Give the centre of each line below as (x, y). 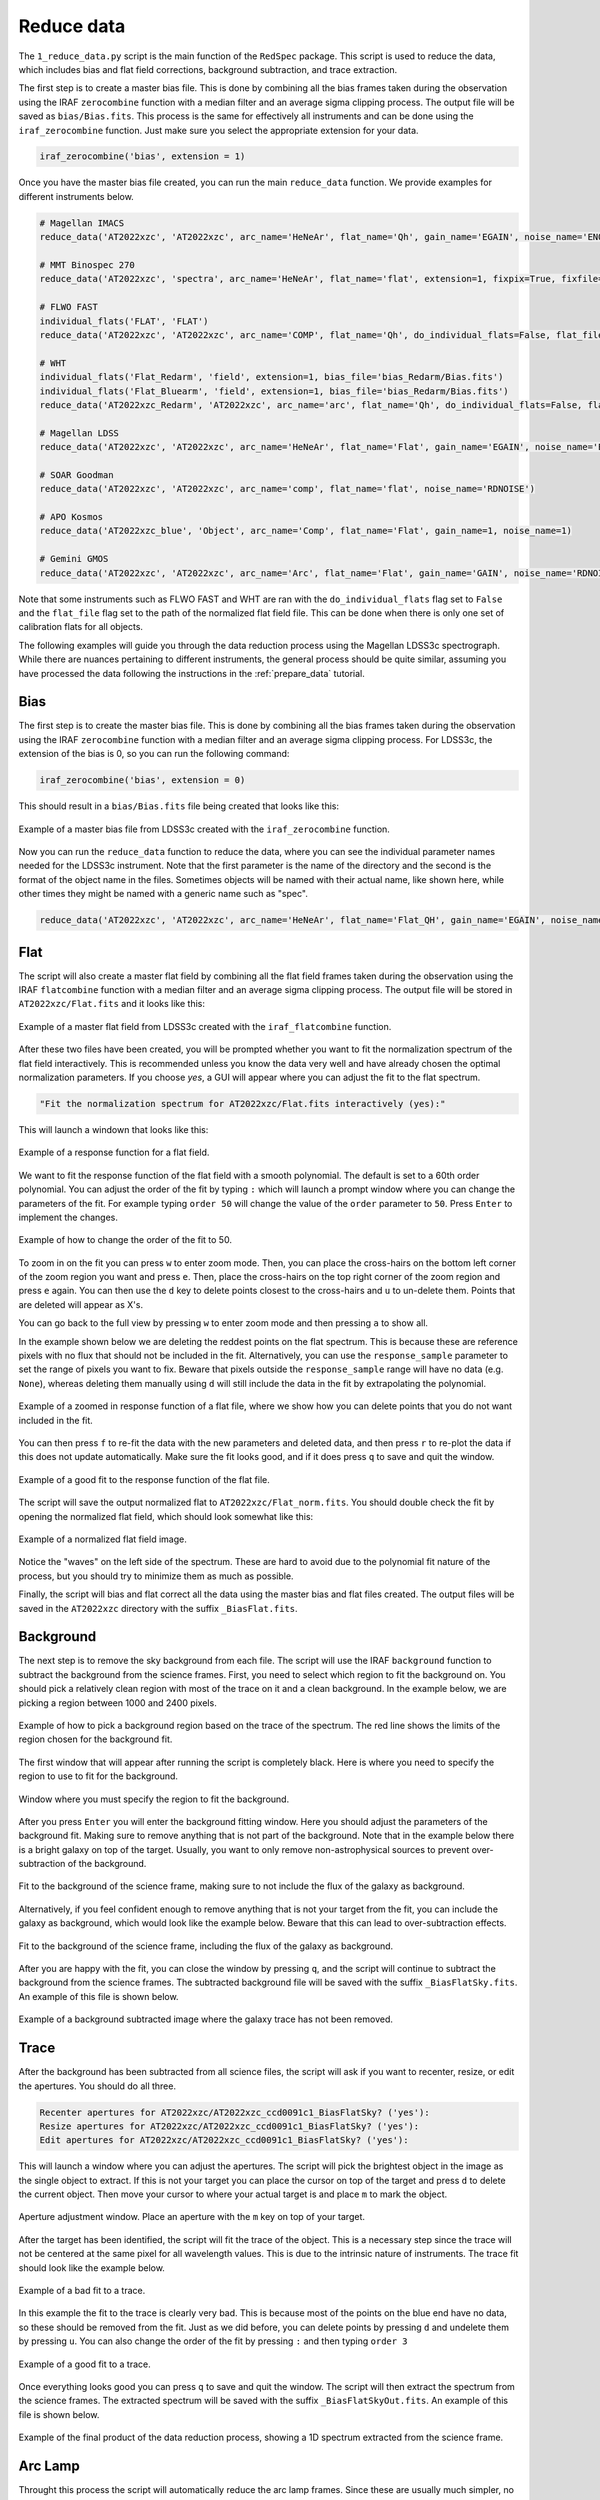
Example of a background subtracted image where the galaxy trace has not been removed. (206, 2019)
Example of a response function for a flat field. (114, 1152)
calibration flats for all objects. (81, 627)
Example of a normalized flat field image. (102, 1539)
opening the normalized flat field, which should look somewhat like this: (166, 1516)
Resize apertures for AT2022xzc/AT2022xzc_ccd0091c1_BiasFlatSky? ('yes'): (229, 2126)
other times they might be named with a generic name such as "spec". (163, 894)
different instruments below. (76, 196)
